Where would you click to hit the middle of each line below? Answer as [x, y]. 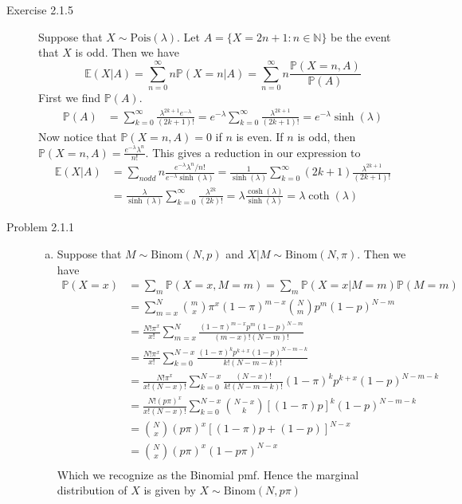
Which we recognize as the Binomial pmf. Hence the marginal [208, 474]
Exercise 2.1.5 [40, 10]
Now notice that [78, 136]
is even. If [260, 136]
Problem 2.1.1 [41, 227]
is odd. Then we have [127, 52]
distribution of [92, 490]
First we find [70, 97]
